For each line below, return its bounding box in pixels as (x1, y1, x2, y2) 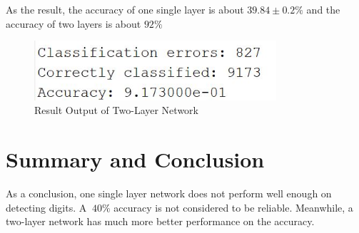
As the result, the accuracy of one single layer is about (6, 2, 244, 16)
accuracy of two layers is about (6, 16, 141, 31)
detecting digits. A (6, 200, 87, 214)
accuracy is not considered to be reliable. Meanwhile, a (113, 200, 353, 214)
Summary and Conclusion (6, 145, 265, 174)
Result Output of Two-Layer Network (34, 103, 198, 118)
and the (306, 2, 340, 16)
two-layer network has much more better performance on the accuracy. (6, 214, 315, 229)
